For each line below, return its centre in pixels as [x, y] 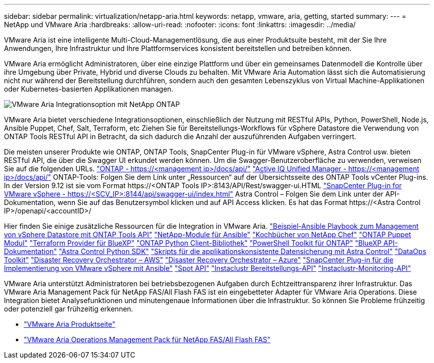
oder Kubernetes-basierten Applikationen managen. [89, 89]
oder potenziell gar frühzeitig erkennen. [69, 309]
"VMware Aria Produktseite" [70, 324]
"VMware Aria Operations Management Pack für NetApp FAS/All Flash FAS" [147, 339]
